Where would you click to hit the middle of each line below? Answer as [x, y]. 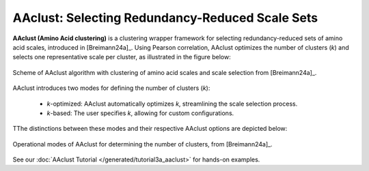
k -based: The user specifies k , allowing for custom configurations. [140, 113]
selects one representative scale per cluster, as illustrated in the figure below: [122, 57]
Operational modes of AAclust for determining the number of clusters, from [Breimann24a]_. [142, 144]
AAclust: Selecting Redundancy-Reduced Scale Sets [165, 18]
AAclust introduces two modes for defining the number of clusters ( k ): [111, 88]
